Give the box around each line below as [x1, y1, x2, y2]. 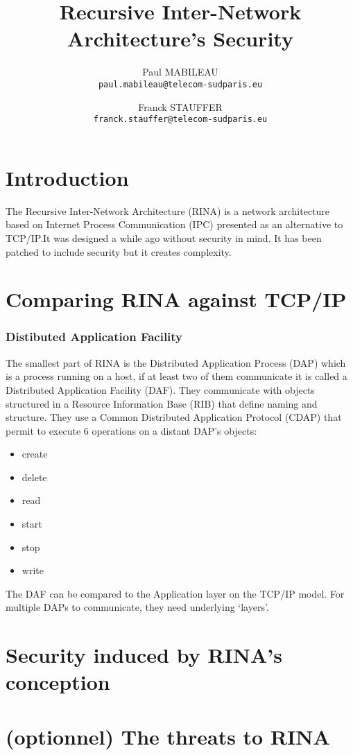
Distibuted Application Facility [6, 328, 183, 345]
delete [21, 469, 47, 484]
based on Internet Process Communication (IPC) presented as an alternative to [6, 217, 343, 232]
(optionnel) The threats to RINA [6, 722, 330, 750]
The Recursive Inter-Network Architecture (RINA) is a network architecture [6, 203, 330, 218]
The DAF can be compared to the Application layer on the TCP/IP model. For [6, 586, 345, 600]
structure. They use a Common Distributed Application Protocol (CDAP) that [6, 410, 342, 424]
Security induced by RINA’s [6, 641, 282, 669]
